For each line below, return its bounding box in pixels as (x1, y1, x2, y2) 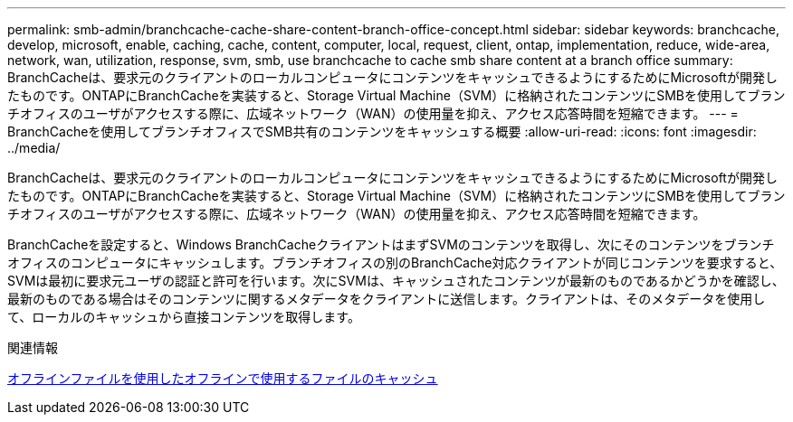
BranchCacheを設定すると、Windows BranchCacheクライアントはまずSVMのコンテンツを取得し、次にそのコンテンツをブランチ (7, 237, 775, 252)
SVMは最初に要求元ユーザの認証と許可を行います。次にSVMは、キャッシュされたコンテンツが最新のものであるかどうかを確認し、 (7, 273, 785, 288)
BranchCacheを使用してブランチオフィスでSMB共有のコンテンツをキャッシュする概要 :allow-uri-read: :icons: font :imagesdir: (7, 124, 757, 139)
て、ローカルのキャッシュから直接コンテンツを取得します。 (7, 309, 360, 324)
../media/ (7, 140, 61, 155)
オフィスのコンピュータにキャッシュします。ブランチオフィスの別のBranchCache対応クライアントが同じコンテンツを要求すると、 (7, 255, 783, 270)
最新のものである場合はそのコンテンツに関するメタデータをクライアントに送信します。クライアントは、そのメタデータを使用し (7, 291, 766, 306)
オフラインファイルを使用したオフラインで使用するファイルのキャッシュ (7, 370, 438, 386)
